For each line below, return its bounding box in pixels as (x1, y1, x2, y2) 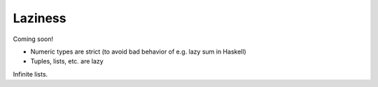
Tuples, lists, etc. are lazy (30, 57, 104, 65)
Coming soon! (13, 35, 54, 43)
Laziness (13, 10, 66, 26)
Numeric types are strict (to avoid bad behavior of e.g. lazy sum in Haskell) (30, 47, 246, 56)
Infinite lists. (13, 70, 48, 78)
